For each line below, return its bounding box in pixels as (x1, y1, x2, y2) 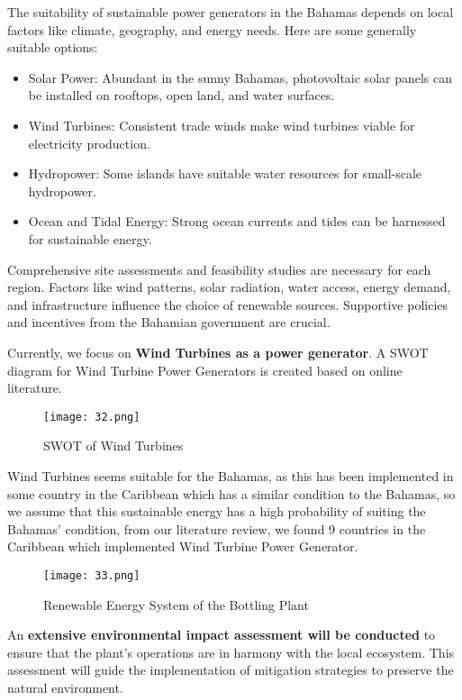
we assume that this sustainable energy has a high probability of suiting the (7, 502, 426, 521)
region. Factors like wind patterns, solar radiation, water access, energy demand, (7, 277, 451, 296)
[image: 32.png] (43, 410, 140, 423)
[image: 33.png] (43, 568, 140, 582)
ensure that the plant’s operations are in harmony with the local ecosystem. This (7, 642, 455, 661)
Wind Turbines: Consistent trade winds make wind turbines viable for (28, 115, 415, 134)
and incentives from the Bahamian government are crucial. (7, 313, 331, 332)
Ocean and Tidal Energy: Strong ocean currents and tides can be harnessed (28, 212, 446, 231)
